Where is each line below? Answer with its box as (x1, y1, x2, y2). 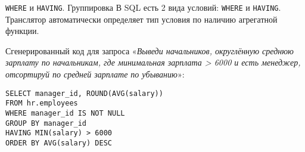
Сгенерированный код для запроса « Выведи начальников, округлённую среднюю (5, 44, 294, 57)
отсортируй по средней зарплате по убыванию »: (5, 68, 185, 80)
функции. (5, 24, 39, 37)
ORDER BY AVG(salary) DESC (5, 138, 112, 147)
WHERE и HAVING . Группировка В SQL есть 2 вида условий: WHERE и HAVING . (5, 1, 281, 13)
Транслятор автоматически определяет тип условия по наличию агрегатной (5, 13, 278, 25)
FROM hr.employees (5, 99, 78, 108)
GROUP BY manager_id (5, 119, 87, 128)
